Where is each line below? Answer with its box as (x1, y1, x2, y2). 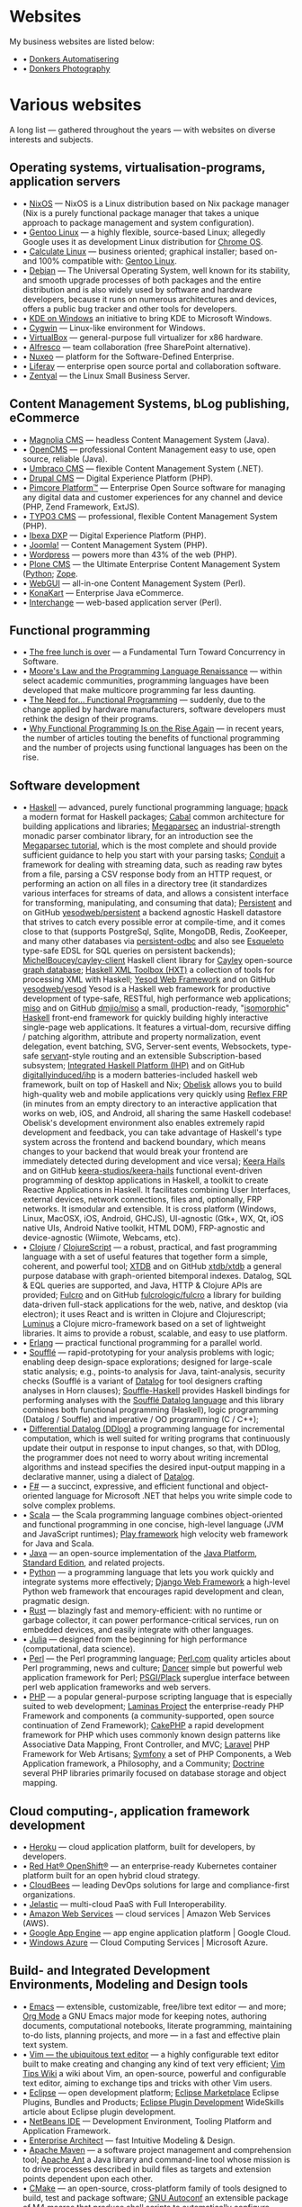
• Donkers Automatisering (22, 53, 120, 64)
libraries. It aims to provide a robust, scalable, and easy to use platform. (22, 1328, 288, 1338)
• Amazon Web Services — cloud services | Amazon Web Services (22, 1908, 271, 1919)
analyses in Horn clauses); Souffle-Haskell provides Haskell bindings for (22, 1385, 290, 1396)
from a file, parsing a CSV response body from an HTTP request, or (22, 869, 272, 879)
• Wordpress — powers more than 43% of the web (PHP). (22, 549, 237, 560)
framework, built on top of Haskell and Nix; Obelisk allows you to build (22, 1079, 283, 1090)
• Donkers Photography (22, 63, 111, 74)
